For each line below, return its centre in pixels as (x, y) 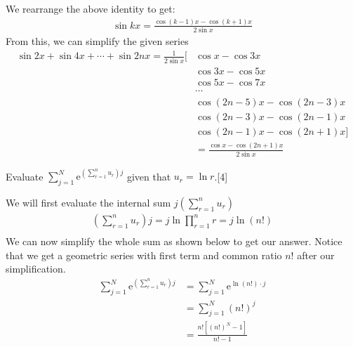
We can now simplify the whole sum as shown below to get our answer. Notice (174, 241)
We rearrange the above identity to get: (91, 8)
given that (149, 176)
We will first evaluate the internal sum (88, 202)
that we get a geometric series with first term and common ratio (144, 255)
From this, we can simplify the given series (97, 41)
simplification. (36, 269)
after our (316, 255)
